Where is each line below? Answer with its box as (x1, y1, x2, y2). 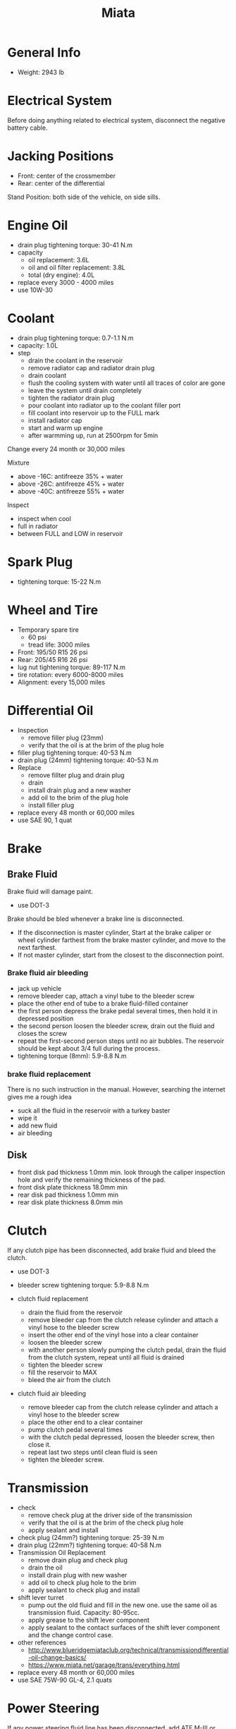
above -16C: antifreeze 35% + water (17, 472, 123, 480)
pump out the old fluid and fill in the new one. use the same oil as (27, 1601, 217, 1609)
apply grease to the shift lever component (27, 1615, 150, 1624)
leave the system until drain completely (27, 386, 142, 394)
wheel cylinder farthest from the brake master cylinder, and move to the (17, 936, 226, 944)
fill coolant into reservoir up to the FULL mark (27, 408, 160, 417)
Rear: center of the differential (17, 178, 105, 188)
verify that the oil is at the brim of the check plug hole (27, 1518, 184, 1527)
